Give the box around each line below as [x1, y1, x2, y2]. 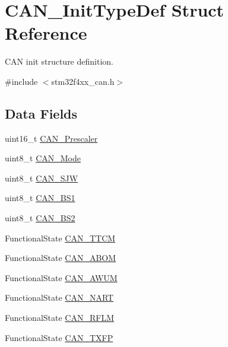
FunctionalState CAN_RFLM [5, 311, 114, 324]
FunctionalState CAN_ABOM [5, 252, 116, 264]
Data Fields [5, 104, 78, 122]
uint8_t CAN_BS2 [5, 212, 75, 224]
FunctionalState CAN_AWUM [5, 271, 118, 284]
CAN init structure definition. [5, 55, 113, 68]
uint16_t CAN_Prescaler [5, 132, 98, 144]
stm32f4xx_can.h [51, 75, 115, 87]
